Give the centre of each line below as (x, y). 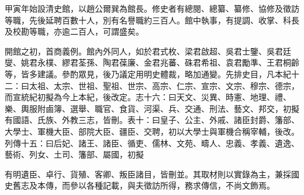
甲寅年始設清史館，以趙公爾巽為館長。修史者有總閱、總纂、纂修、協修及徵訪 (152, 8)
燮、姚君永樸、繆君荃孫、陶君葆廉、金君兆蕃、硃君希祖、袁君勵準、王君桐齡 (152, 62)
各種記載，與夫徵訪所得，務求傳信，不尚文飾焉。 (180, 185)
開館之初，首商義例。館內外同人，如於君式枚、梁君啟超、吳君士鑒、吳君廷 (148, 51)
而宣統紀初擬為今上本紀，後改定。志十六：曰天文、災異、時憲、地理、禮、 (148, 97)
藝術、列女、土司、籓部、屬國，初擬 (74, 154)
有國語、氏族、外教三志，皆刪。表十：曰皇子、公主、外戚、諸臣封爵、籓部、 (152, 120)
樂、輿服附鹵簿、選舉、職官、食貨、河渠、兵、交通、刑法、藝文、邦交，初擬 (152, 108)
